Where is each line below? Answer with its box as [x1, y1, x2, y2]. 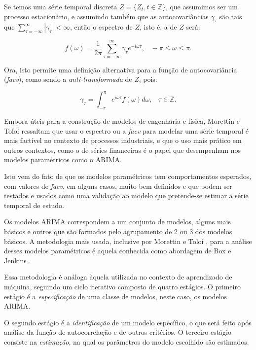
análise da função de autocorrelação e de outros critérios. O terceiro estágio [4, 327, 231, 337]
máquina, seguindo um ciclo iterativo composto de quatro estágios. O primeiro [4, 281, 241, 291]
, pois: [139, 74, 157, 84]
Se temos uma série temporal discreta [4, 1, 117, 11]
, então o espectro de [70, 22, 133, 32]
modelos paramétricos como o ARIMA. [4, 154, 122, 165]
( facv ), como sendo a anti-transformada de [4, 74, 132, 84]
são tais [219, 11, 242, 21]
